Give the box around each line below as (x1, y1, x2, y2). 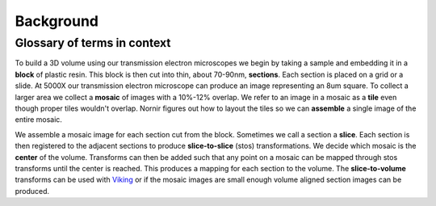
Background (15, 12, 99, 30)
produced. (15, 186, 50, 195)
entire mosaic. (15, 115, 62, 124)
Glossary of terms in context (15, 36, 171, 50)
